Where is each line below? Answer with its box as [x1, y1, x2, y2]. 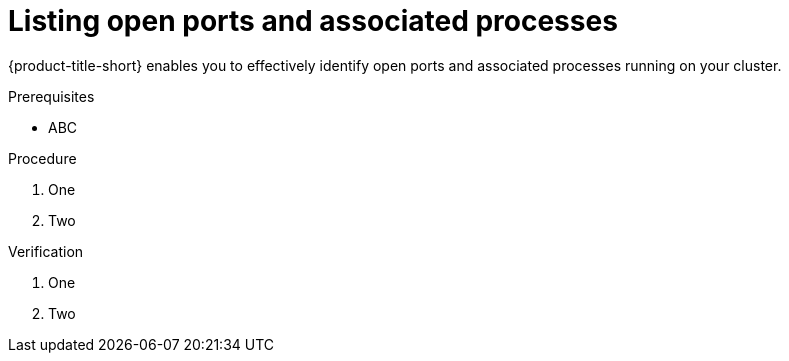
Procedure [8, 149, 77, 167]
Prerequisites [8, 87, 95, 105]
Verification [8, 242, 84, 260]
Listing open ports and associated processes [8, 4, 618, 38]
